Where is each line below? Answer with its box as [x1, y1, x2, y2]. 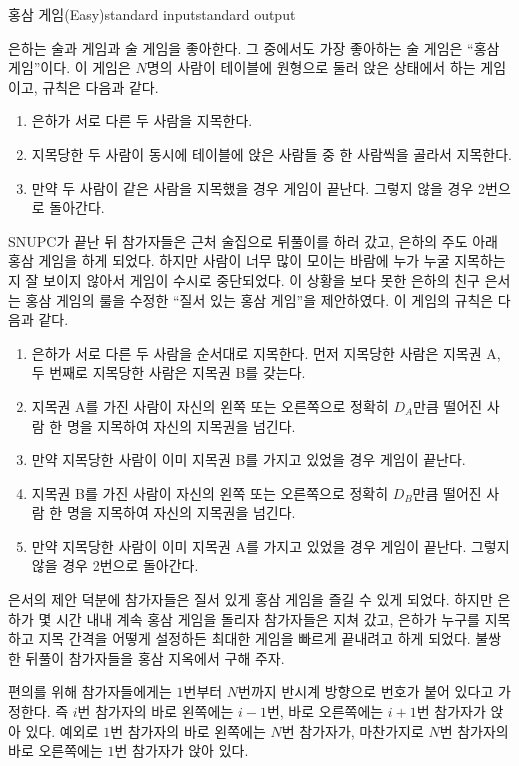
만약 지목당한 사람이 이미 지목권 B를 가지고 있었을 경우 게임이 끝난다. [31, 449, 466, 470]
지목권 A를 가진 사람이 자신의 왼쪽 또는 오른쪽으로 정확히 [31, 395, 389, 416]
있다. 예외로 [25, 720, 99, 741]
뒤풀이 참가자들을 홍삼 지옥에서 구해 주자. [25, 647, 285, 668]
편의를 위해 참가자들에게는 [8, 681, 172, 702]
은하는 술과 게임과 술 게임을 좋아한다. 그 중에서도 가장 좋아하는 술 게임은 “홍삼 [8, 37, 500, 58]
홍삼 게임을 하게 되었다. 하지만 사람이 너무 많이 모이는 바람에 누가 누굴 [8, 250, 450, 271]
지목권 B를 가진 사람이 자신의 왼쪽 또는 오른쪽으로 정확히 [31, 482, 389, 503]
